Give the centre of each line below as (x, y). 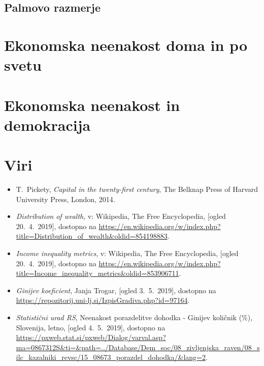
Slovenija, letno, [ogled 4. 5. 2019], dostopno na (91, 327)
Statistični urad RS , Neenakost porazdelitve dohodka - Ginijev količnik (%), (134, 317)
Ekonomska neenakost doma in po (126, 45)
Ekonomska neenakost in (92, 105)
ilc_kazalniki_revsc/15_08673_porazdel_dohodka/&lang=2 (111, 357)
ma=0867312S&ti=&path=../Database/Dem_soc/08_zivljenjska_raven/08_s (138, 347)
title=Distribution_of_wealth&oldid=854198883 (92, 236)
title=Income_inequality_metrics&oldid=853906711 (97, 273)
